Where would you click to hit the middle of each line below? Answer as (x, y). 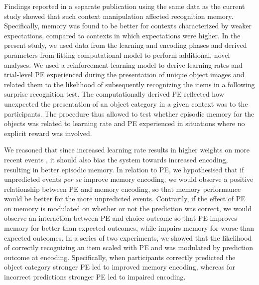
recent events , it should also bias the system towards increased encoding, (116, 159)
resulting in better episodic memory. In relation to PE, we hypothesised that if (124, 169)
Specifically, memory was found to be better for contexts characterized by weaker (128, 26)
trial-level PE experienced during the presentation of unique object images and (124, 74)
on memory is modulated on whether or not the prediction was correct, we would (128, 208)
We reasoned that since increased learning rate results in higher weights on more (127, 150)
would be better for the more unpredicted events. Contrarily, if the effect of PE (125, 199)
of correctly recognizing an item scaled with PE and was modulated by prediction (129, 247)
